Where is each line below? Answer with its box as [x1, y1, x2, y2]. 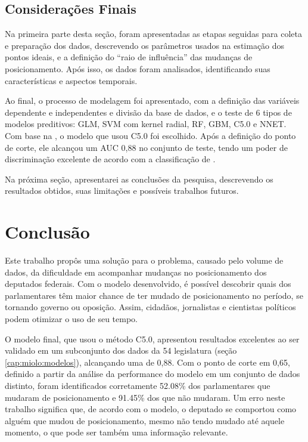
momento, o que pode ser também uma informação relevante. [5, 426, 228, 438]
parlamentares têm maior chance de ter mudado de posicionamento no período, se [5, 289, 303, 301]
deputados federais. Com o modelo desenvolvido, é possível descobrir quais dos [5, 277, 291, 290]
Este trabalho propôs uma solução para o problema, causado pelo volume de [5, 254, 284, 267]
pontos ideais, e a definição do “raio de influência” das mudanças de [5, 51, 253, 63]
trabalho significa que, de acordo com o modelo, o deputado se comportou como [5, 403, 297, 415]
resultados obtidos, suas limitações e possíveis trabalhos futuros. [5, 184, 239, 197]
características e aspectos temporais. [5, 74, 138, 86]
